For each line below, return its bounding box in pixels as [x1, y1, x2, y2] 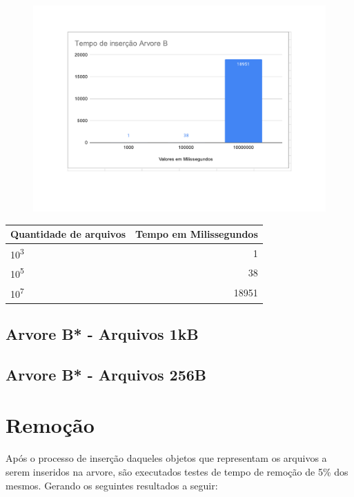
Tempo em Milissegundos [135, 227, 258, 241]
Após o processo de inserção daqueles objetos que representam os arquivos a [6, 451, 327, 465]
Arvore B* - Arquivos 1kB [6, 323, 199, 345]
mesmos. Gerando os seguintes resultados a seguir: [6, 478, 218, 492]
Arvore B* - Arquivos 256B [6, 363, 206, 385]
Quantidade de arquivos [10, 227, 126, 241]
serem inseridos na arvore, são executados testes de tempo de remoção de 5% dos [6, 464, 348, 478]
